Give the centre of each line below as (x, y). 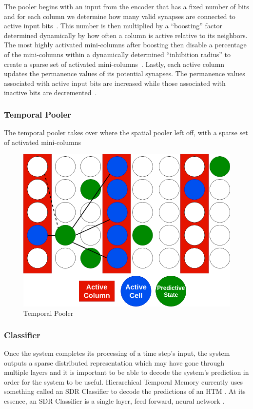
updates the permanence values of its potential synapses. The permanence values (125, 73)
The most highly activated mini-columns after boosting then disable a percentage (125, 45)
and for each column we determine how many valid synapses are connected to (120, 16)
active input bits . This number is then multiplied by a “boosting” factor (113, 26)
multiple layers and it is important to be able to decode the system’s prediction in (126, 372)
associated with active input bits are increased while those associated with (115, 83)
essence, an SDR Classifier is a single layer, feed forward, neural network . (114, 401)
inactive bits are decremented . (50, 92)
